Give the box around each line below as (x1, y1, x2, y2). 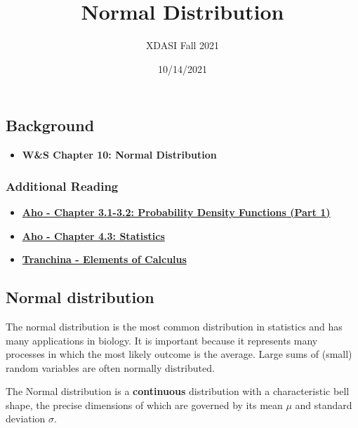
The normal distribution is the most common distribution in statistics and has (6, 319, 343, 333)
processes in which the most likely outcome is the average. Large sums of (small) (6, 347, 352, 361)
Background (6, 114, 95, 136)
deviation (6, 411, 46, 426)
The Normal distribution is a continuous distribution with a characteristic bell (6, 384, 350, 399)
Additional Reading (6, 177, 119, 194)
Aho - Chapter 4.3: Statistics (22, 228, 165, 243)
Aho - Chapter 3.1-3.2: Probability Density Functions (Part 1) (22, 204, 331, 219)
